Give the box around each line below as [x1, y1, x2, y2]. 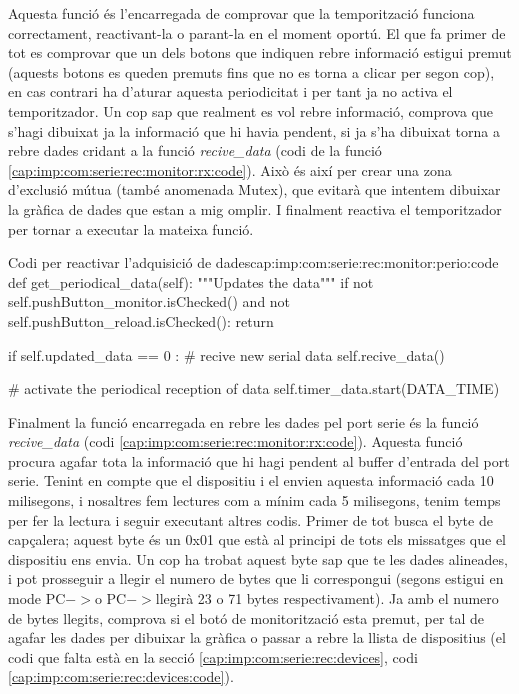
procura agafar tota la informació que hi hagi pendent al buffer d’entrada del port [8, 450, 510, 471]
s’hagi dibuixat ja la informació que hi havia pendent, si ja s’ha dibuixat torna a [8, 120, 500, 141]
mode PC [8, 588, 66, 609]
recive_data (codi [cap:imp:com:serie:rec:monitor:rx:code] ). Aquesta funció [8, 431, 463, 452]
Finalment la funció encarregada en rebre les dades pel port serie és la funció [8, 411, 479, 432]
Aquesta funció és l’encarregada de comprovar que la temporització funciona [8, 3, 475, 23]
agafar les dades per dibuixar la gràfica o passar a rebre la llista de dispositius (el [8, 627, 506, 648]
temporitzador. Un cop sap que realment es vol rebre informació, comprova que [8, 100, 493, 121]
